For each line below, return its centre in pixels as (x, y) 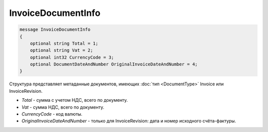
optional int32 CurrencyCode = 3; (72, 57)
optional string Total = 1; (64, 43)
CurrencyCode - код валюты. (52, 114)
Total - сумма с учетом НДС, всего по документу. (75, 100)
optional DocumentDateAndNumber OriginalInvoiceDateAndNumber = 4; (114, 64)
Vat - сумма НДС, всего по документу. (63, 107)
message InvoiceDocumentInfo (55, 30)
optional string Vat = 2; (62, 50)
